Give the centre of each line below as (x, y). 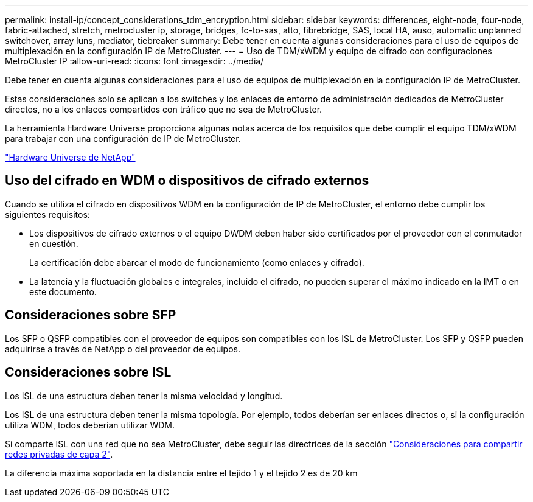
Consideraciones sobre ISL (88, 372)
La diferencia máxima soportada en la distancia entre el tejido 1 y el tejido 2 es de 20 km (181, 473)
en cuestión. (54, 243)
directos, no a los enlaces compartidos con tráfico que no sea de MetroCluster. (164, 109)
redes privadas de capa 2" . (59, 454)
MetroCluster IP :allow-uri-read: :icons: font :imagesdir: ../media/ (134, 61)
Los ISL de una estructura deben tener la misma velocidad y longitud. (144, 396)
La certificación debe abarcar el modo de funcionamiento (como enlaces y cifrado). (197, 262)
